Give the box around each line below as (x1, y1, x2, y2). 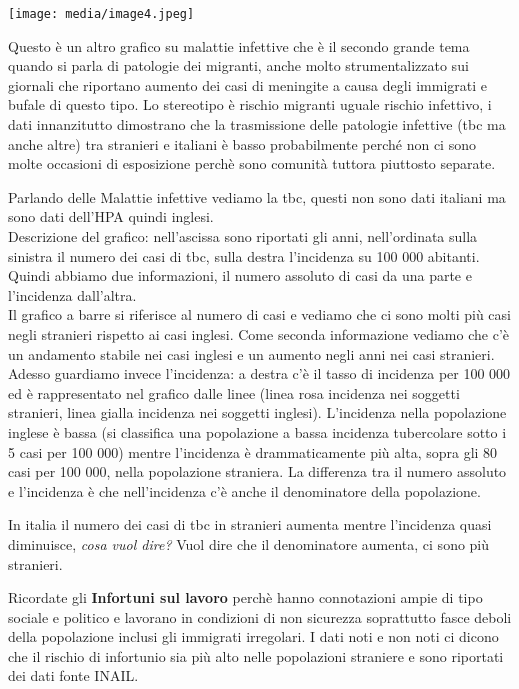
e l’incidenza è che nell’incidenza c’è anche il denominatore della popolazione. (8, 480, 481, 501)
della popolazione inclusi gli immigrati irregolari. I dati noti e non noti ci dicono (8, 626, 499, 647)
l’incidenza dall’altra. (8, 284, 137, 305)
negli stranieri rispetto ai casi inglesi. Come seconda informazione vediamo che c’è (8, 323, 509, 344)
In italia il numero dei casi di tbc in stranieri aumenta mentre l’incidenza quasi (8, 514, 492, 535)
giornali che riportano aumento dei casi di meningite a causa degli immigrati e (8, 74, 488, 95)
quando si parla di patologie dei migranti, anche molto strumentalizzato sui (8, 55, 469, 76)
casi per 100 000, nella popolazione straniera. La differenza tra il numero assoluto (8, 461, 507, 482)
